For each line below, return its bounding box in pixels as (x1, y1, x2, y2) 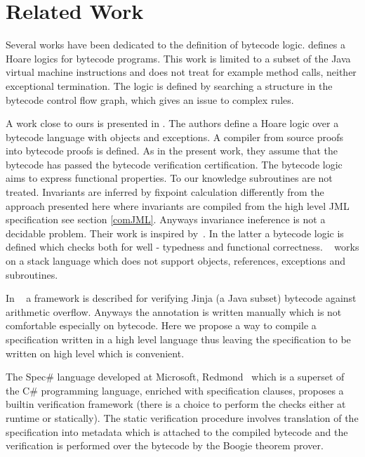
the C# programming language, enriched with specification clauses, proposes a (6, 383, 344, 397)
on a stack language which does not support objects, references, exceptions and (6, 253, 345, 268)
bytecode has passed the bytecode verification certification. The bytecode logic (6, 157, 343, 171)
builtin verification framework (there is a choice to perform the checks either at (6, 397, 346, 411)
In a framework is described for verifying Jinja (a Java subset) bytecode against (6, 291, 357, 305)
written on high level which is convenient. (6, 345, 185, 360)
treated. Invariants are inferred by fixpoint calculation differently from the (6, 185, 324, 199)
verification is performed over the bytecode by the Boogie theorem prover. (6, 438, 324, 453)
